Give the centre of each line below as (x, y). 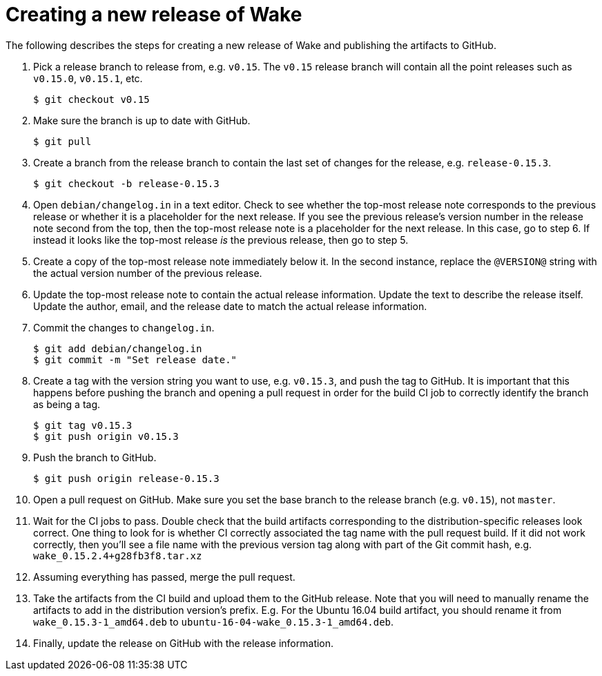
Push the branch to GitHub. (95, 457)
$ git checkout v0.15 (91, 99)
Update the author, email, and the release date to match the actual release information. (230, 306)
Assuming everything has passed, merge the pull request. (164, 577)
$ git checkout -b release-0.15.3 (126, 183)
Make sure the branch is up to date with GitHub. (142, 120)
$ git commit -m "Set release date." (135, 359)
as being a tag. (67, 404)
